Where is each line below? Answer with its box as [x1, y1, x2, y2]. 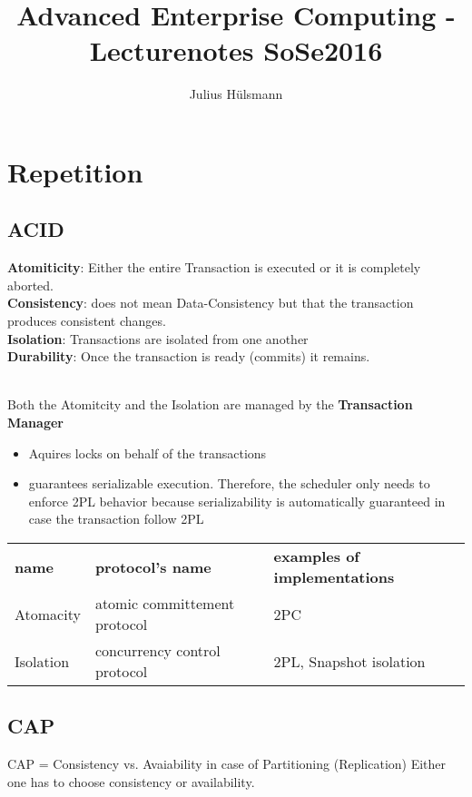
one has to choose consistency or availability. [7, 772, 255, 791]
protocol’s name [94, 556, 211, 577]
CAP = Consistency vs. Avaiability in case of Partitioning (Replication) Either [7, 754, 447, 773]
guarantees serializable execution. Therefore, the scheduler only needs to [28, 474, 430, 493]
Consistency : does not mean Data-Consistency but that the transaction [7, 293, 414, 312]
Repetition [7, 153, 143, 190]
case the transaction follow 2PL [28, 509, 204, 528]
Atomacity [15, 603, 81, 625]
